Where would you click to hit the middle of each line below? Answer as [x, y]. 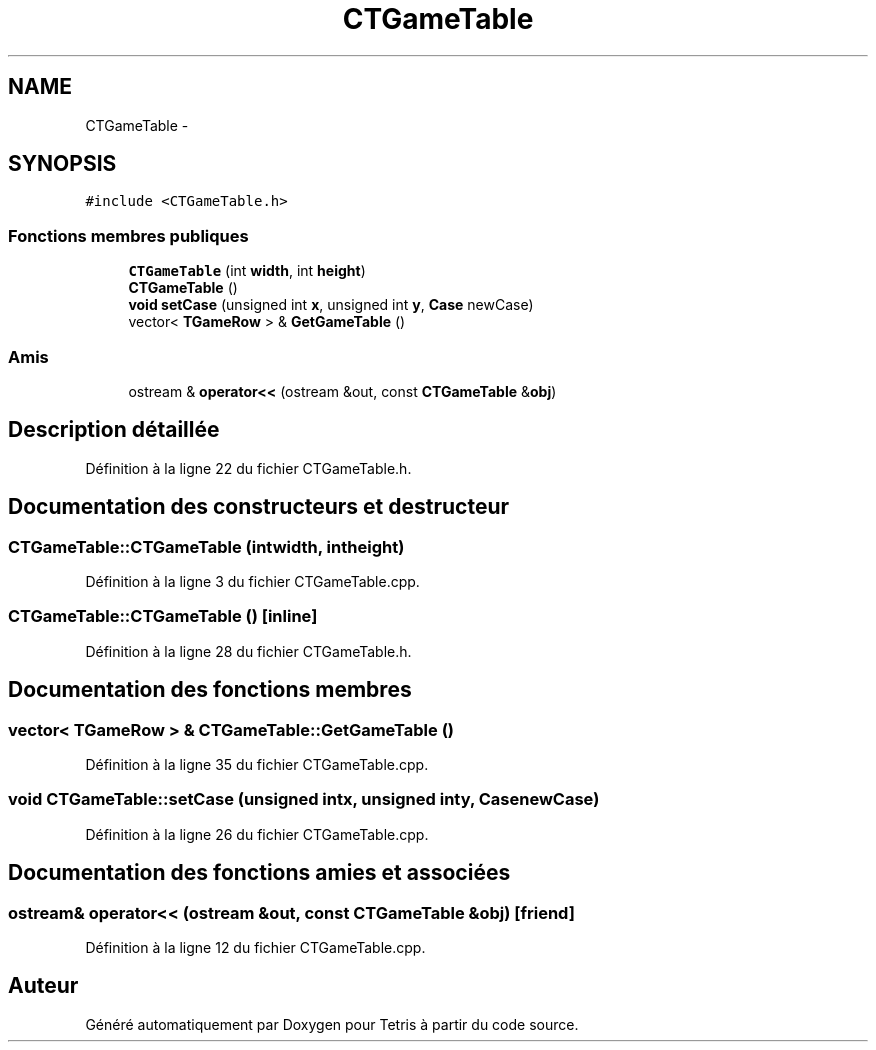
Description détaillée [114, 430]
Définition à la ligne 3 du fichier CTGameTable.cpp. [252, 581]
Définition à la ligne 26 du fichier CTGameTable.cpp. [257, 834]
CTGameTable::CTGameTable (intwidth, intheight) [206, 546]
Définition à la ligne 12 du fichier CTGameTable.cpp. [255, 947]
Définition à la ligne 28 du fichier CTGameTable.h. [248, 651]
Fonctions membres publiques [128, 235]
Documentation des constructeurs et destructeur [259, 507]
